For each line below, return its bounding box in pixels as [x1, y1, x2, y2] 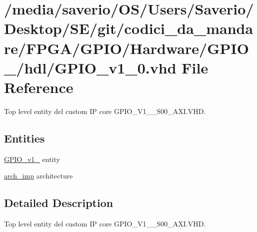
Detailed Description [4, 195, 113, 210]
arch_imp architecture [4, 170, 73, 181]
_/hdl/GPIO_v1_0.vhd [4, 57, 176, 77]
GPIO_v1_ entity [4, 153, 60, 164]
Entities [4, 130, 45, 145]
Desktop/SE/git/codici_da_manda [4, 18, 253, 38]
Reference [4, 76, 73, 97]
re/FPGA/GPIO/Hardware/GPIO [4, 37, 249, 58]
